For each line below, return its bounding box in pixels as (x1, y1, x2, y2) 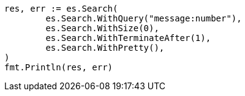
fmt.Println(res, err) (4, 62, 113, 72)
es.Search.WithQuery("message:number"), (45, 13, 242, 23)
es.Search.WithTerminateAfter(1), (45, 33, 211, 43)
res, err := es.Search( (4, 4, 118, 13)
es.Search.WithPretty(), (45, 43, 165, 53)
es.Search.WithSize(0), (45, 23, 159, 33)
